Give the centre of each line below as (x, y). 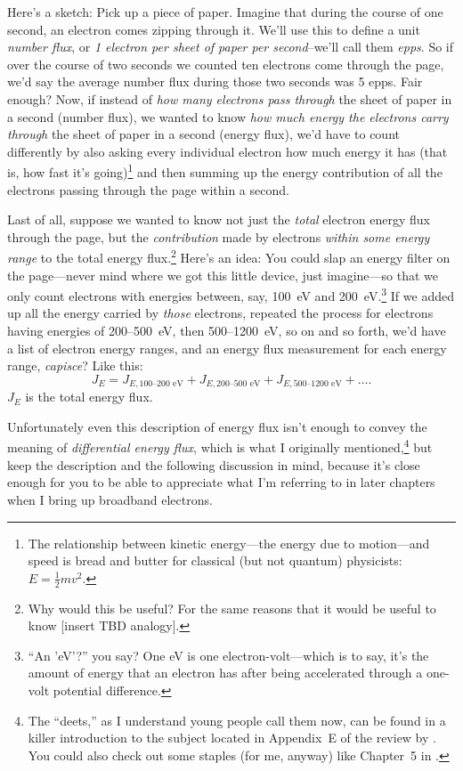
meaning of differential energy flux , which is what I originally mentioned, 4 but (220, 446)
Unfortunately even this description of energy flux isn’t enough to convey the (217, 426)
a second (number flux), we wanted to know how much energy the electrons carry (228, 116)
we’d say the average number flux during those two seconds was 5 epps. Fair (215, 81)
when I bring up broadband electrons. (110, 499)
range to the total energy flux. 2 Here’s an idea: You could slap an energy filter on (229, 256)
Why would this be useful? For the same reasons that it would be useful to (232, 608)
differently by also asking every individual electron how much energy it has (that (227, 151)
